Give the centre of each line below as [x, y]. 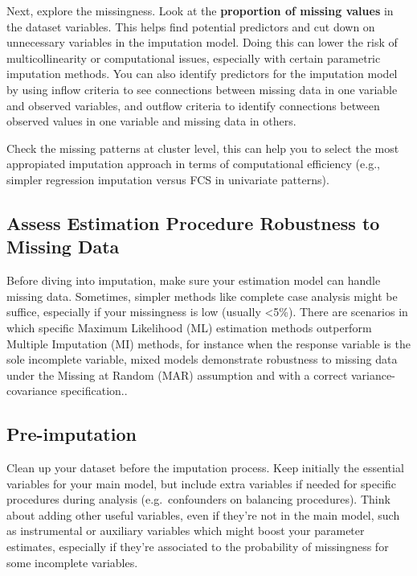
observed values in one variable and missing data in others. [151, 121]
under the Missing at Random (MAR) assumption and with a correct [177, 374]
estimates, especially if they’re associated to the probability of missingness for [198, 547]
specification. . [94, 391]
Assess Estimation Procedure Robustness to [193, 222]
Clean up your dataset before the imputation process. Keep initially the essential [205, 468]
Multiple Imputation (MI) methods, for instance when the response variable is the [208, 343]
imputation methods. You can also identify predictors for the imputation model [202, 74]
